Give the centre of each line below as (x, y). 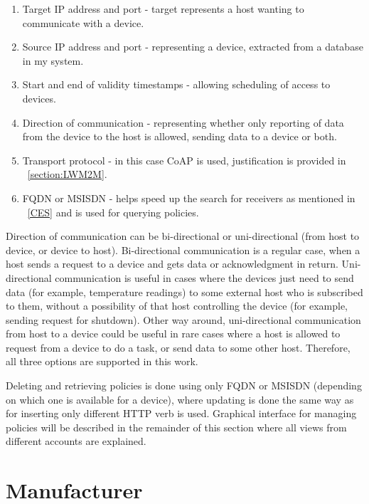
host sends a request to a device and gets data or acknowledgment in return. (172, 264)
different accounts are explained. (76, 441)
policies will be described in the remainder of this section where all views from (176, 427)
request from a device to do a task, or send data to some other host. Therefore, (178, 347)
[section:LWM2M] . (67, 174)
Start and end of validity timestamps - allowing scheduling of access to (176, 84)
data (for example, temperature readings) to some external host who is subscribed (184, 292)
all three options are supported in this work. (102, 361)
